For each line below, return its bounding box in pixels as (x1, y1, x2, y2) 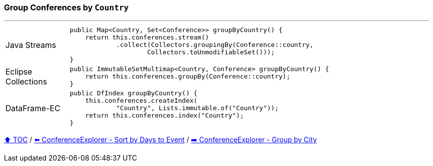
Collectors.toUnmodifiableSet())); (147, 48, 275, 56)
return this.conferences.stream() (85, 34, 209, 41)
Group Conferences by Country (4, 2, 129, 12)
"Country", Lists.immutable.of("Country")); (116, 104, 279, 112)
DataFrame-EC (5, 103, 60, 113)
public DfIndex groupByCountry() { (70, 89, 198, 97)
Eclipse (5, 66, 33, 77)
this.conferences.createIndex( (85, 97, 198, 105)
